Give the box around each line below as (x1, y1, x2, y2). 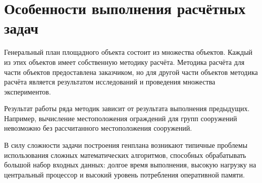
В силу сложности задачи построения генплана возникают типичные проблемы (4, 140, 248, 150)
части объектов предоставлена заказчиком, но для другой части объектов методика (4, 66, 258, 77)
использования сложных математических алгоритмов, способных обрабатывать (4, 149, 246, 160)
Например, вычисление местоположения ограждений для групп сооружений (4, 113, 237, 123)
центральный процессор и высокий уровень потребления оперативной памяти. (4, 169, 245, 179)
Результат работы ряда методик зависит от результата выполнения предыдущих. (4, 103, 250, 114)
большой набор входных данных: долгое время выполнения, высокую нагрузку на (4, 159, 256, 170)
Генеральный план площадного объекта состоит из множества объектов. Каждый (4, 47, 253, 57)
